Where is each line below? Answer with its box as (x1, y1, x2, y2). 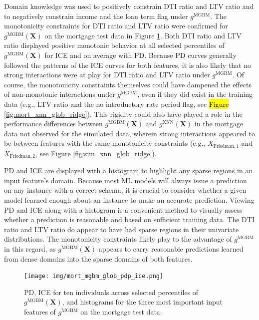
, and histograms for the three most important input (62, 297, 223, 307)
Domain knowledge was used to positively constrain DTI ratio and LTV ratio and (4, 1, 254, 11)
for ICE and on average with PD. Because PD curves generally (44, 49, 237, 60)
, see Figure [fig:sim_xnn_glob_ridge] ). (35, 148, 157, 158)
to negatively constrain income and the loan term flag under (4, 10, 188, 21)
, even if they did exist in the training (137, 89, 253, 99)
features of (24, 307, 56, 317)
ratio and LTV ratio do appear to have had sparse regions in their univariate (4, 224, 239, 234)
